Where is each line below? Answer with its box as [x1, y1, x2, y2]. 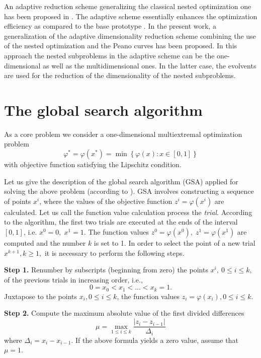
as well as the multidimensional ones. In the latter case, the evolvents [43, 60, 256, 70]
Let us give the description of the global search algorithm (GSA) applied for [4, 176, 238, 186]
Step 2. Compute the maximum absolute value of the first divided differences [4, 308, 244, 318]
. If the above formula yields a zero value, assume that [71, 334, 238, 345]
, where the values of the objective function [39, 195, 172, 206]
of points [4, 195, 31, 206]
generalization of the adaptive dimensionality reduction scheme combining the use [4, 30, 256, 41]
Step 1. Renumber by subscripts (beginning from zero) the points [4, 264, 208, 275]
